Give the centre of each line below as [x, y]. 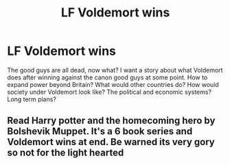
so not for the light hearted [66, 153]
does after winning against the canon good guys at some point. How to [107, 77]
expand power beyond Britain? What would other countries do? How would [113, 84]
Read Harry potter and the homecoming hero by [111, 121]
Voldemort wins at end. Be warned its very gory [111, 142]
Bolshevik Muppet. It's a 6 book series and [100, 131]
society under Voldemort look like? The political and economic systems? [109, 92]
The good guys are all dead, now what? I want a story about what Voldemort [115, 70]
